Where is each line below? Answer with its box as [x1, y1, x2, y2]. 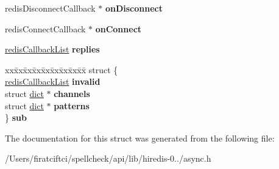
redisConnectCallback [5, 22, 86, 35]
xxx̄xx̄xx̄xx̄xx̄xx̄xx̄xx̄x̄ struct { [5, 63, 118, 76]
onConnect [95, 22, 142, 35]
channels [54, 87, 90, 99]
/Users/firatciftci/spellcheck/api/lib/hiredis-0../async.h [5, 152, 211, 165]
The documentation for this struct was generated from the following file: [5, 131, 275, 144]
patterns [54, 99, 90, 112]
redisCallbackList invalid [5, 75, 101, 88]
